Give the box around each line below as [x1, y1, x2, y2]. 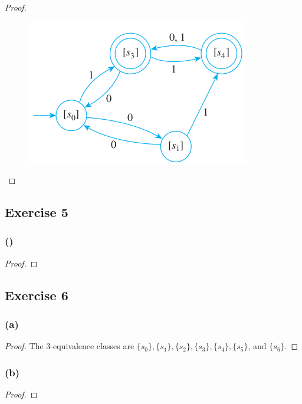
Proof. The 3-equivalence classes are [5, 340, 134, 352]
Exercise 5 [5, 203, 68, 221]
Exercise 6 [5, 285, 68, 304]
